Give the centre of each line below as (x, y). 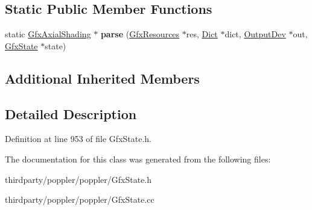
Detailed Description (71, 113)
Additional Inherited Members (102, 78)
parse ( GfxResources (140, 34)
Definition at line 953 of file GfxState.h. (78, 139)
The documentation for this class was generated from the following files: (138, 159)
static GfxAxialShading (48, 34)
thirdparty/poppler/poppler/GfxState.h (78, 179)
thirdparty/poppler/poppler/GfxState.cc (80, 199)
